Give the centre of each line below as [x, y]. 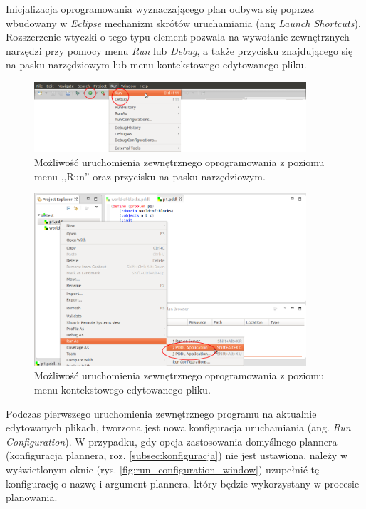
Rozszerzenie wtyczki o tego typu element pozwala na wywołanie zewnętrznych [178, 37]
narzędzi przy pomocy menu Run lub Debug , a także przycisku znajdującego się [179, 50]
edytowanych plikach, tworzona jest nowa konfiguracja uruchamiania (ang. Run [178, 427]
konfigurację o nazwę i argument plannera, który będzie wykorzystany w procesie [183, 483]
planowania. [32, 497]
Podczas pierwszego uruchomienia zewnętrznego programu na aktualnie [161, 413]
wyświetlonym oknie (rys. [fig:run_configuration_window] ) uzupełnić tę [163, 469]
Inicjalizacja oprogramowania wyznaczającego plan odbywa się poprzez [160, 9]
